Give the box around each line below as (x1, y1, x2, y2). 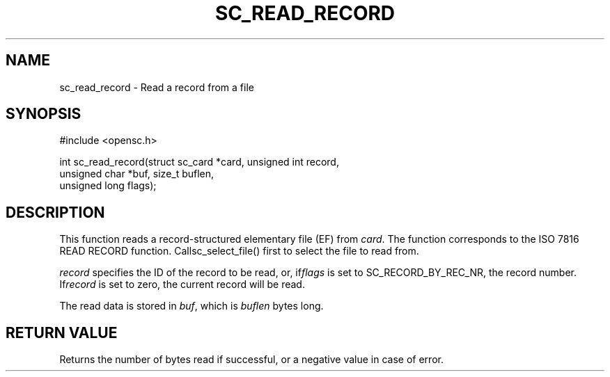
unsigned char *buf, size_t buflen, (59, 168, 214, 180)
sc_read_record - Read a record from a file (59, 81, 254, 93)
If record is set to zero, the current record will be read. (59, 278, 305, 291)
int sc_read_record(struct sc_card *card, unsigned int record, (59, 156, 339, 168)
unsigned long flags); (59, 179, 157, 192)
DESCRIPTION (6, 203, 105, 221)
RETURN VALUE (6, 323, 118, 342)
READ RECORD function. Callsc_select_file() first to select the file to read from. (59, 245, 419, 257)
